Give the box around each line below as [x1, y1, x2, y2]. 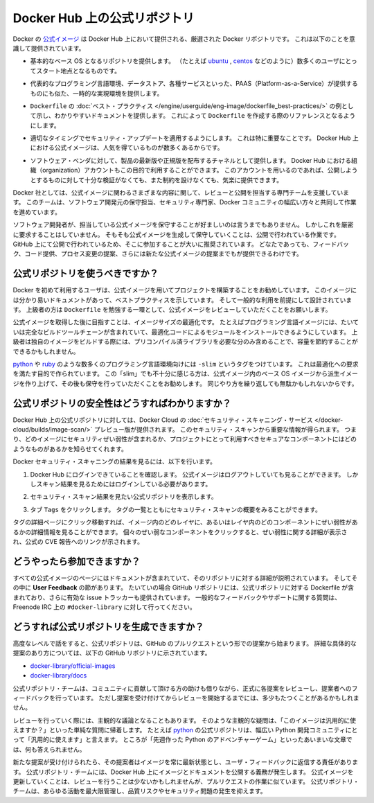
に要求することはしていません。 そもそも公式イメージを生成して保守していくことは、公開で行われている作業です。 [12, 230, 341, 238]
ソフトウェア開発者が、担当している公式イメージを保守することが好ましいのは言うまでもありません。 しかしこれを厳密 [12, 220, 354, 229]
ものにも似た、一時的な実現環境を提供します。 [30, 89, 163, 97]
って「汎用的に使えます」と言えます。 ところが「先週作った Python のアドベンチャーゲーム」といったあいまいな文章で [12, 735, 353, 744]
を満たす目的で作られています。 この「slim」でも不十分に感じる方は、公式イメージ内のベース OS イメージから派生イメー [12, 369, 358, 378]
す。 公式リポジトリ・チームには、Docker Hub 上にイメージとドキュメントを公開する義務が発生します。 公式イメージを [12, 768, 354, 776]
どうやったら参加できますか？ [12, 555, 141, 567]
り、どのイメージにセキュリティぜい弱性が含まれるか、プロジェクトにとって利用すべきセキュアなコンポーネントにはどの [12, 435, 357, 443]
